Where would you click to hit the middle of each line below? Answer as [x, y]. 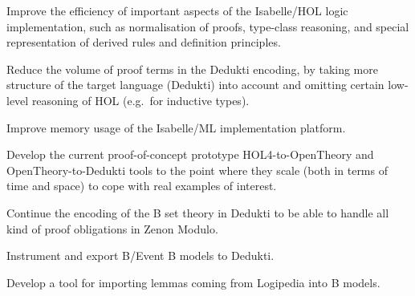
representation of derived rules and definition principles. [144, 42]
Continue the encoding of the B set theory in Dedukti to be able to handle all [198, 212]
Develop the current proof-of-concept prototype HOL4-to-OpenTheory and [190, 154]
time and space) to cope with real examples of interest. [142, 186]
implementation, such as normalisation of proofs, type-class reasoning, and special [208, 26]
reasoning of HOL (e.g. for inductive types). [140, 100]
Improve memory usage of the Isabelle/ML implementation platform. [176, 127]
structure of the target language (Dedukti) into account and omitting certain [195, 85]
